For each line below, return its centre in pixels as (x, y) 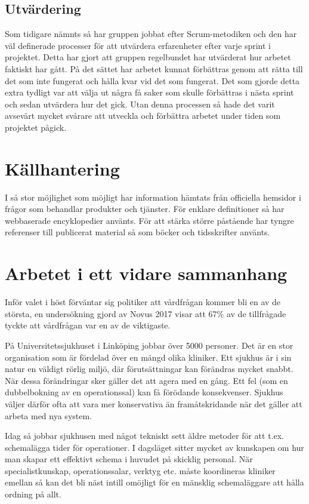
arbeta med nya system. (49, 415)
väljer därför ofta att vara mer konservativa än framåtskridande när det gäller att (154, 403)
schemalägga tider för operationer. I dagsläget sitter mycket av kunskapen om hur (154, 447)
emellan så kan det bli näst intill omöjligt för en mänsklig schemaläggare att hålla (154, 482)
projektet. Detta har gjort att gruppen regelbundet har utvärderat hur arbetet (148, 57)
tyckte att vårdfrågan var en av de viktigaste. (88, 325)
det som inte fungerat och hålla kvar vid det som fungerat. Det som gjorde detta (152, 80)
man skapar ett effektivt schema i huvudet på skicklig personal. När (129, 459)
